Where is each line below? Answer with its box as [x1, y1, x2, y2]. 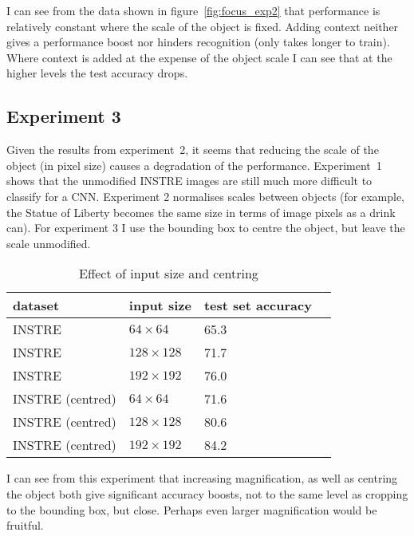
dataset [13, 296, 60, 315]
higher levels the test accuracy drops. [6, 65, 188, 81]
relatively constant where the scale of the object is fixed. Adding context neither [6, 18, 399, 34]
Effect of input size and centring [79, 264, 258, 283]
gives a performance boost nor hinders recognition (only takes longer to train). [6, 33, 390, 50]
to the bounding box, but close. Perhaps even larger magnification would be [6, 501, 377, 518]
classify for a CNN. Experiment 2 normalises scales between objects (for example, [6, 187, 404, 204]
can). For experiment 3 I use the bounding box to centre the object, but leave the [6, 219, 405, 236]
